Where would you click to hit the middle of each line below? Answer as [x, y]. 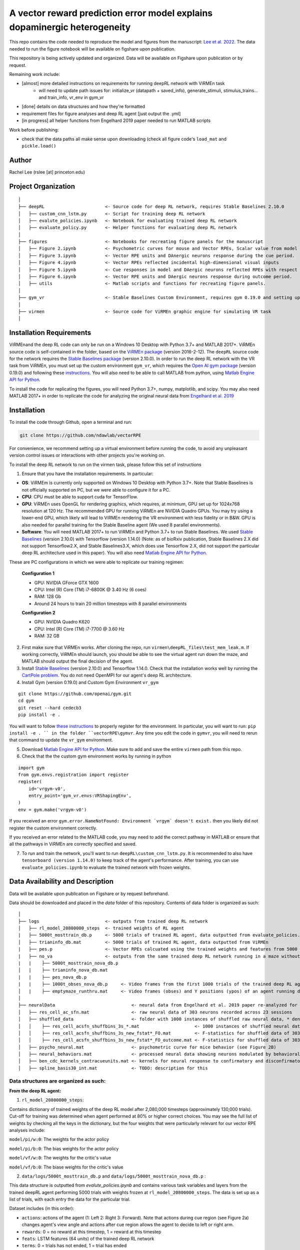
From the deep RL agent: [35, 1091]
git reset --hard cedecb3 [50, 708]
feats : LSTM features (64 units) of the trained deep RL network [88, 1239]
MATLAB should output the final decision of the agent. [77, 661]
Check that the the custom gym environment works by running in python [96, 756]
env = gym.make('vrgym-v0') [52, 809]
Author [20, 160]
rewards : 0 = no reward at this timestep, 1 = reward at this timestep [91, 1231]
